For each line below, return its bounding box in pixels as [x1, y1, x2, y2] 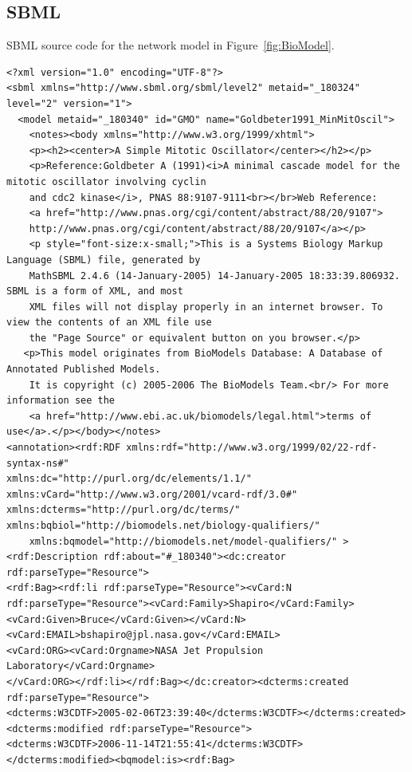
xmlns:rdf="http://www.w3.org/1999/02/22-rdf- [126, 442, 378, 454]
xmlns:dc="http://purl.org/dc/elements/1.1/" [6, 473, 252, 485]
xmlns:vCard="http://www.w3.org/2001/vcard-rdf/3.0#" [6, 488, 298, 500]
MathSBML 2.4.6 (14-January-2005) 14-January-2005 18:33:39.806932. [29, 270, 400, 282]
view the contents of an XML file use [6, 317, 212, 329]
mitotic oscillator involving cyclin [6, 175, 206, 187]
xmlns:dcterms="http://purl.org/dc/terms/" [6, 504, 241, 516]
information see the [6, 395, 116, 407]
